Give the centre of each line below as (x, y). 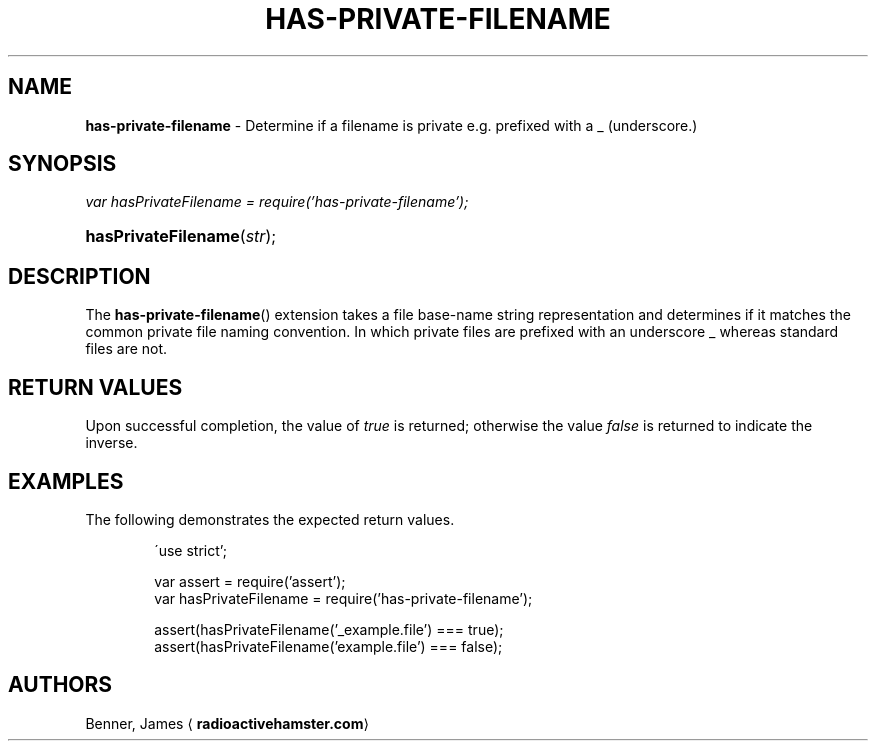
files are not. (126, 349)
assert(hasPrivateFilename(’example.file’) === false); (328, 646)
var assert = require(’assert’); (250, 581)
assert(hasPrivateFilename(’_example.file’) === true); (329, 629)
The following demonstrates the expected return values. (270, 519)
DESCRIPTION (79, 276)
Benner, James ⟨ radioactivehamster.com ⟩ (227, 723)
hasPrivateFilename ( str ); (181, 236)
